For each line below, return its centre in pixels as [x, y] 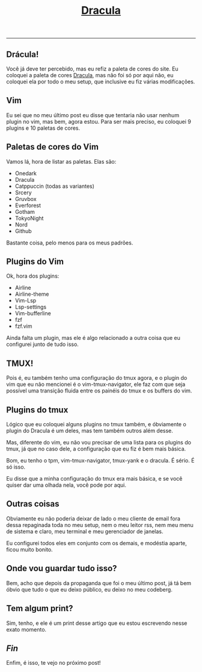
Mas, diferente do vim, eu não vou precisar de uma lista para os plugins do [99, 443]
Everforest [28, 205]
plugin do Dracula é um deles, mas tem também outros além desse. [90, 431]
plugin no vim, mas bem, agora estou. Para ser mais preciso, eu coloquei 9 [99, 121]
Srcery [23, 192]
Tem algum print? [40, 608]
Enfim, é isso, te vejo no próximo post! [54, 663]
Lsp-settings [31, 307]
